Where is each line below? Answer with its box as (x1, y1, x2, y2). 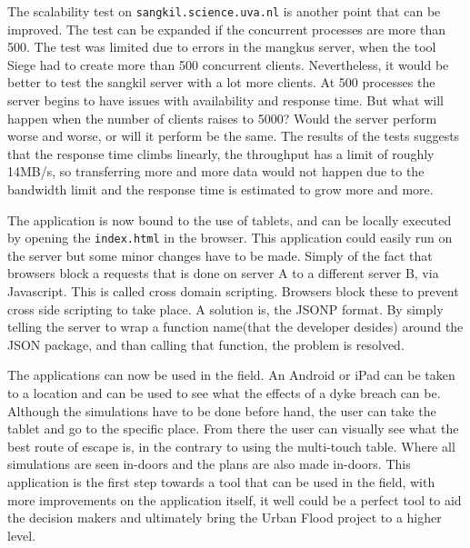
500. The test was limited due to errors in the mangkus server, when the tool (7, 37, 436, 56)
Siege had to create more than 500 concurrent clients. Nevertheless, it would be (7, 55, 449, 74)
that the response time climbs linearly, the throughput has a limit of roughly (7, 144, 435, 163)
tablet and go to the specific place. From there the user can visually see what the (7, 419, 459, 438)
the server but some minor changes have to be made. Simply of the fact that (7, 245, 433, 264)
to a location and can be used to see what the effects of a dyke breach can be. (7, 384, 441, 402)
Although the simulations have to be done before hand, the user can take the (7, 401, 436, 420)
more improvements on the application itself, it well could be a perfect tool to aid (7, 490, 462, 509)
